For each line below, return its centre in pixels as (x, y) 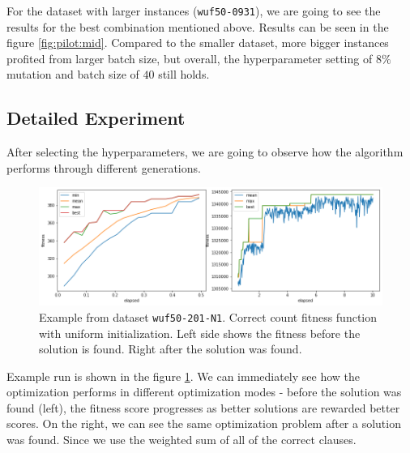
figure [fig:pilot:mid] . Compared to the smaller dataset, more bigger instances (198, 43)
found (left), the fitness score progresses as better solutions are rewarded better (203, 407)
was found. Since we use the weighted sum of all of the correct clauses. (182, 440)
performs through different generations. (104, 167)
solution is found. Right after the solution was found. (171, 349)
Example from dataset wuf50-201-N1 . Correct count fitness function (208, 316)
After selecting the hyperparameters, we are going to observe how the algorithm (205, 152)
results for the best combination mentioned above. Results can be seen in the (198, 26)
